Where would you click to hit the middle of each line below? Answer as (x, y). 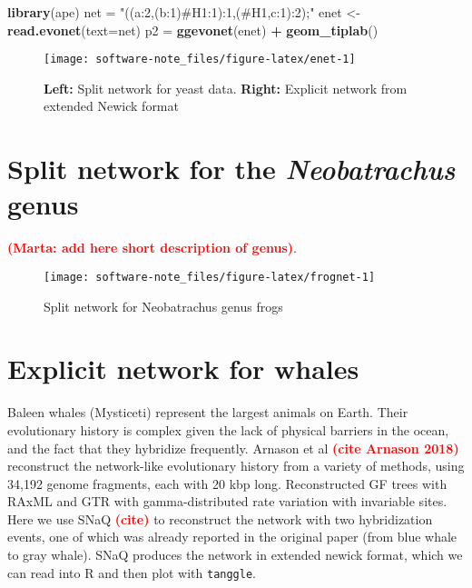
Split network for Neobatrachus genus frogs (163, 306)
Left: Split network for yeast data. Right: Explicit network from (226, 88)
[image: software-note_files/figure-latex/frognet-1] (210, 277)
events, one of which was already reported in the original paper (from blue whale (232, 537)
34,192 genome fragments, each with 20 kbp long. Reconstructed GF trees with (227, 483)
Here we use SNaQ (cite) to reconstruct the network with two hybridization (220, 518)
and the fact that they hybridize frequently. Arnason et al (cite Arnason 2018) (233, 448)
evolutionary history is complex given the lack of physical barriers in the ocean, (228, 429)
